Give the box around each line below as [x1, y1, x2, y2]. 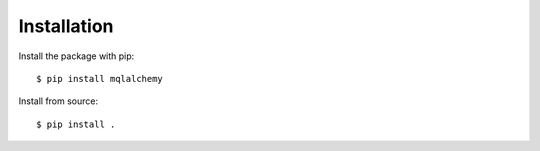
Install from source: [18, 95, 99, 107]
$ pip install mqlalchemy [36, 73, 164, 84]
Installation [18, 15, 114, 37]
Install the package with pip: [18, 50, 135, 62]
